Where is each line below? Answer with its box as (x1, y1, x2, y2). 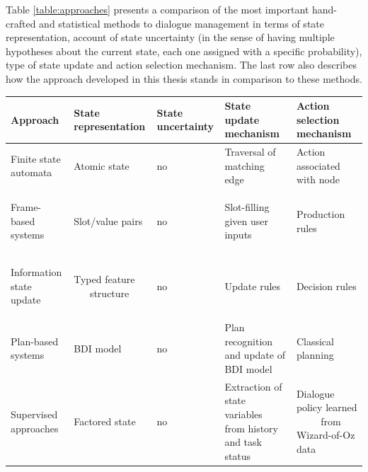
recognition (224, 333, 273, 348)
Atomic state (74, 158, 130, 173)
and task (224, 434, 262, 449)
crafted (6, 16, 36, 30)
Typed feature (74, 271, 135, 286)
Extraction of (224, 379, 282, 393)
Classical (296, 333, 334, 348)
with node (296, 172, 340, 187)
